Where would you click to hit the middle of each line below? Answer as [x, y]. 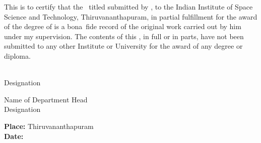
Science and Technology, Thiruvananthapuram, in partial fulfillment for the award [131, 16]
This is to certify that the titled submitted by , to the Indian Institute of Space [128, 7]
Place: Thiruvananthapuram [49, 126]
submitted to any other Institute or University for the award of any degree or [123, 46]
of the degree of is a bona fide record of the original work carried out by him [123, 26]
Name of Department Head [46, 99]
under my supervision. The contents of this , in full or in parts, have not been [124, 36]
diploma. [17, 55]
